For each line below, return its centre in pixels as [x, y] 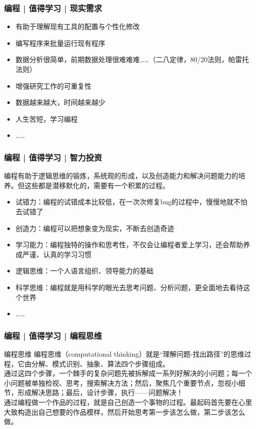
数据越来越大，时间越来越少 [60, 102]
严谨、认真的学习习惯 [57, 254]
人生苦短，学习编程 [47, 118]
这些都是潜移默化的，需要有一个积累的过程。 [97, 185]
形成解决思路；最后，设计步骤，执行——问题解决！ [100, 392]
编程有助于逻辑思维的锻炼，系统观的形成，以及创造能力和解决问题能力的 [121, 176]
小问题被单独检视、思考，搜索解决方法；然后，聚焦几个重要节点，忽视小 [121, 382]
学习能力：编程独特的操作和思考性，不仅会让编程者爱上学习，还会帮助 [129, 245]
